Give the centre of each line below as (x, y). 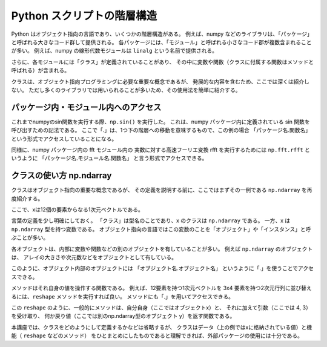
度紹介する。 (27, 198)
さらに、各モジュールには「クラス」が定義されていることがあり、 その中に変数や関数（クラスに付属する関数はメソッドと (163, 62)
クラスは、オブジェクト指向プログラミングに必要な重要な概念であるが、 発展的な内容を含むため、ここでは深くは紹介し (160, 81)
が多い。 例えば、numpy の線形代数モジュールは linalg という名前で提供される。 (114, 51)
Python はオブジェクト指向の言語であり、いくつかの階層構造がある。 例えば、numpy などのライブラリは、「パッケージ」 (162, 34)
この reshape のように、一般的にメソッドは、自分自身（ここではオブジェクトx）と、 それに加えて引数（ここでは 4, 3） (161, 307)
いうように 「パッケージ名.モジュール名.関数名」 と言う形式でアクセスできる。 (109, 158)
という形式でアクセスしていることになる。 (64, 139)
